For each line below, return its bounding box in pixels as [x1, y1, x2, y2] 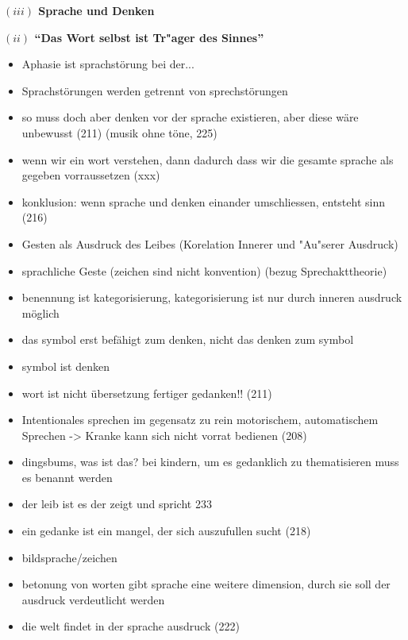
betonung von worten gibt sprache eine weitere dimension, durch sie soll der [21, 576, 391, 592]
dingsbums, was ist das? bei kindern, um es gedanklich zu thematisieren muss [21, 453, 399, 470]
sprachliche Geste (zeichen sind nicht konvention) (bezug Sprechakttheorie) [21, 262, 387, 279]
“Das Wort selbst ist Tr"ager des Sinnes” [34, 29, 264, 45]
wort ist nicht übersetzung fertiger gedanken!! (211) [21, 384, 272, 401]
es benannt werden [21, 468, 113, 485]
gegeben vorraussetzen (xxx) [21, 167, 160, 183]
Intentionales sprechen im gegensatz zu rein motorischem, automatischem [21, 411, 379, 428]
